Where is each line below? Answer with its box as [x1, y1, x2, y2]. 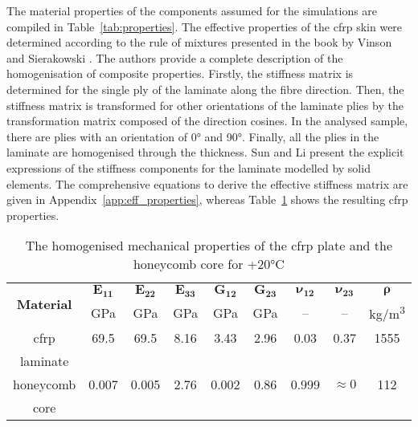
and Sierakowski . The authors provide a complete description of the [6, 49, 343, 66]
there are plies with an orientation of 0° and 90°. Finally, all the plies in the [6, 128, 379, 144]
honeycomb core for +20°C [133, 254, 285, 274]
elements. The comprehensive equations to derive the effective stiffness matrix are [6, 175, 408, 192]
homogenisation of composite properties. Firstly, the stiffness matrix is [6, 65, 354, 82]
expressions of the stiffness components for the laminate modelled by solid [6, 159, 371, 176]
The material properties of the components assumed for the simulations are [6, 2, 378, 18]
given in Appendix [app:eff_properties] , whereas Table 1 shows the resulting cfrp [6, 191, 408, 208]
